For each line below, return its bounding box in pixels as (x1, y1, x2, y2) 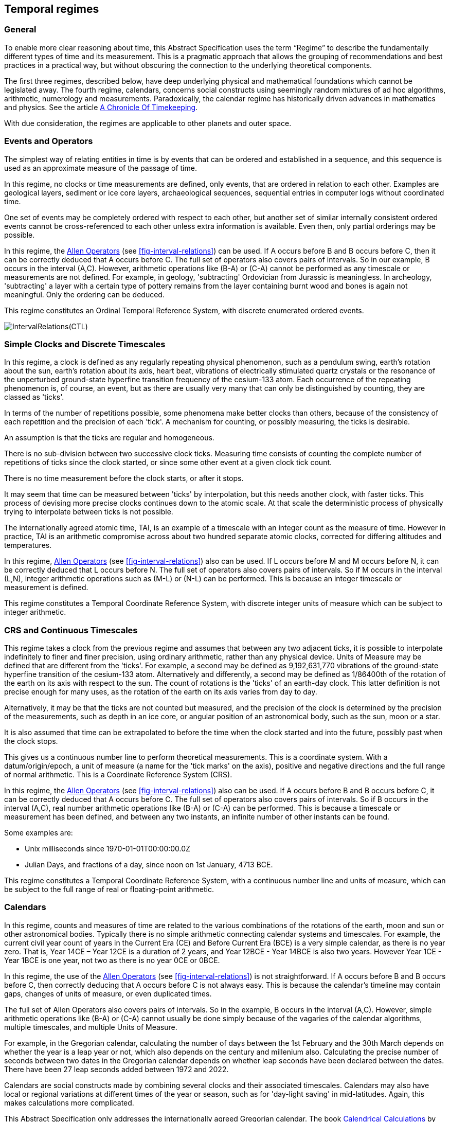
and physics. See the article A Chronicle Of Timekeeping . (4, 102, 198, 112)
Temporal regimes (4, 3, 99, 15)
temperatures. (4, 541, 52, 550)
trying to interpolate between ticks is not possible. (4, 507, 173, 517)
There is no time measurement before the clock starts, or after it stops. (4, 474, 244, 483)
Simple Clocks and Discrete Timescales (4, 339, 166, 349)
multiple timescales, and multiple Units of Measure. (4, 1022, 177, 1031)
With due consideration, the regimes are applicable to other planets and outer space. (4, 118, 292, 128)
